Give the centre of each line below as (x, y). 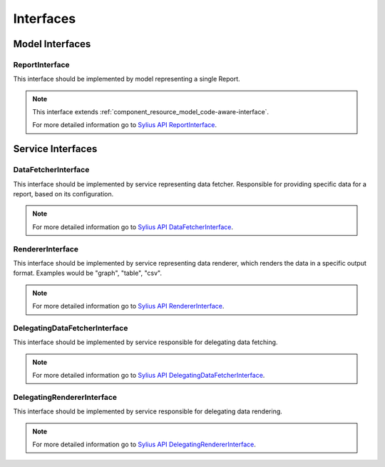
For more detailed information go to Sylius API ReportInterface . (125, 125)
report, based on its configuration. (63, 194)
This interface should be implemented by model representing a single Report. (127, 79)
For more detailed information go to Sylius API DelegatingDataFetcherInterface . (149, 376)
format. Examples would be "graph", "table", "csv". (87, 273)
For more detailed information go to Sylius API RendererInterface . (128, 306)
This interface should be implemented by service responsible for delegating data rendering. (148, 411)
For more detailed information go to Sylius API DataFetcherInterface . (133, 227)
